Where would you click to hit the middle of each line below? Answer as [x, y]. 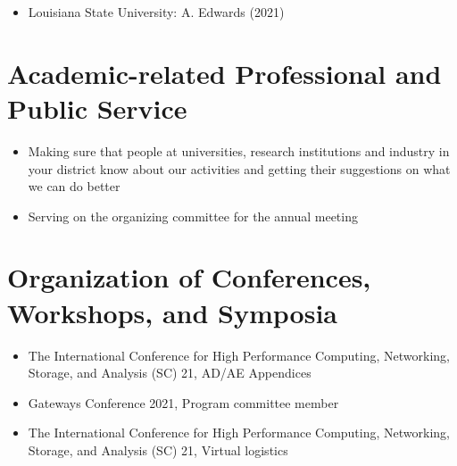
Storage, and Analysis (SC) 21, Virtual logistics [158, 449]
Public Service [97, 108]
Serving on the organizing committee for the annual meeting [193, 216]
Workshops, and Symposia [172, 312]
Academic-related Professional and [224, 73]
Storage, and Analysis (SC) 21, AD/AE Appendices [170, 373]
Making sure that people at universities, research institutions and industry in [239, 150]
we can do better [74, 186]
